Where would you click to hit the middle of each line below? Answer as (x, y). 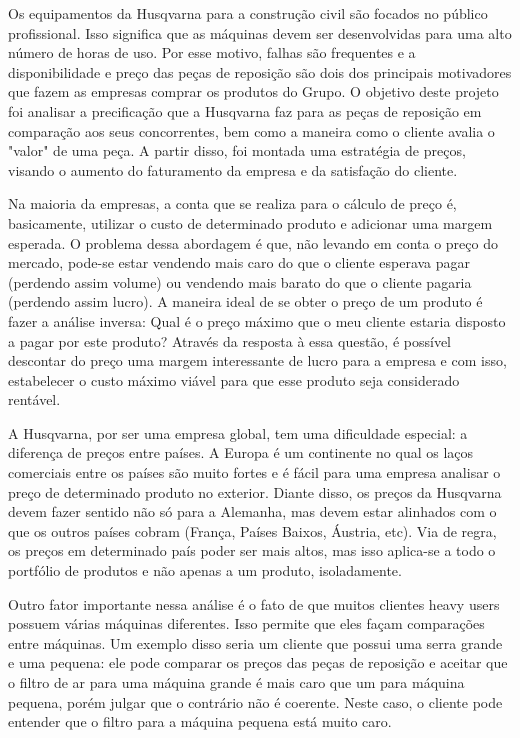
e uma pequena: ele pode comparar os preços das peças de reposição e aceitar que (258, 662)
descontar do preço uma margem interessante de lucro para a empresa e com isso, (257, 360)
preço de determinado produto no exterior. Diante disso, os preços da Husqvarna (255, 491)
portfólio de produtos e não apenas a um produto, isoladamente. (205, 570)
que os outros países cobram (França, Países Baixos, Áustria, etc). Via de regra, (252, 530)
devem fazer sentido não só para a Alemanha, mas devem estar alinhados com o (252, 511)
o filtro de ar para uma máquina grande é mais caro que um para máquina (236, 682)
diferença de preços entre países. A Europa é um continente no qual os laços (241, 452)
